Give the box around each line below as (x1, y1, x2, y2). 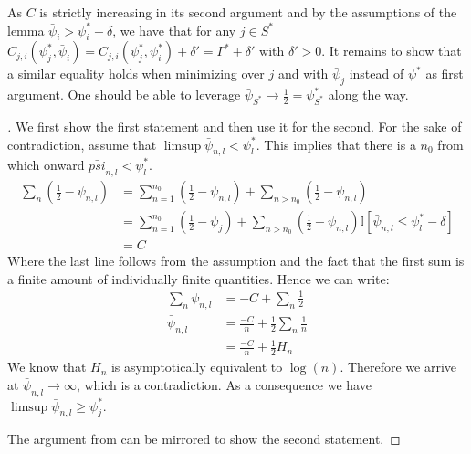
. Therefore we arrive (340, 357, 457, 376)
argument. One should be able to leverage (7, 85, 241, 104)
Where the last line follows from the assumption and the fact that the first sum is (7, 251, 465, 270)
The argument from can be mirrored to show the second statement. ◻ (7, 429, 401, 449)
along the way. (328, 85, 409, 104)
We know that (7, 357, 87, 376)
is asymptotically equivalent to (110, 357, 283, 376)
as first (425, 64, 464, 83)
